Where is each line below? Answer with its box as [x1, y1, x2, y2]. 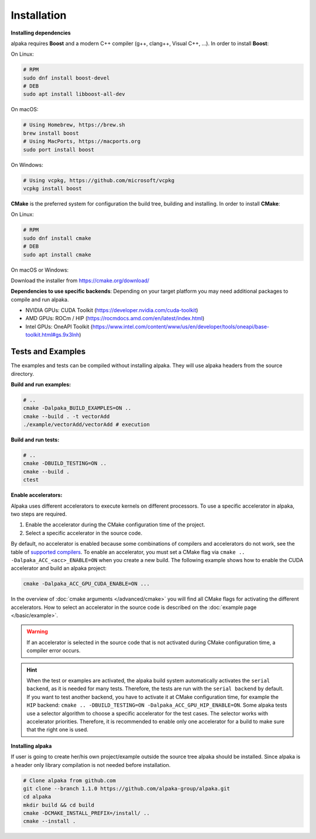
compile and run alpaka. [11, 296, 69, 303]
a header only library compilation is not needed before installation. [11, 761, 171, 768]
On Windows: [11, 161, 43, 168]
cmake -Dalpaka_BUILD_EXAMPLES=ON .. [23, 405, 132, 412]
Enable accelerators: [11, 492, 63, 499]
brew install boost [23, 129, 79, 136]
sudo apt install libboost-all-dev [23, 91, 125, 98]
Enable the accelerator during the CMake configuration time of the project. [25, 521, 205, 528]
